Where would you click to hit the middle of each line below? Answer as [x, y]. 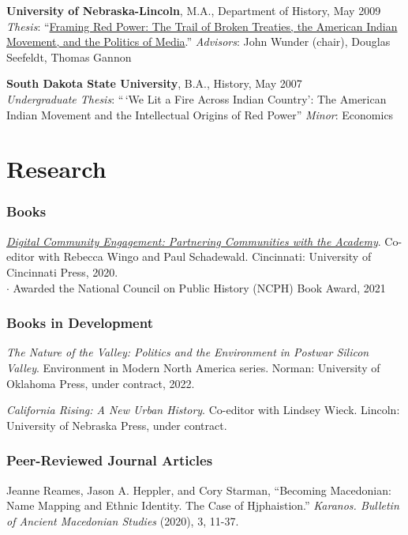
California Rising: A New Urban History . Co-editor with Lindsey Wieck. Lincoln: [203, 410]
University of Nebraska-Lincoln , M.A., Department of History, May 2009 [194, 10]
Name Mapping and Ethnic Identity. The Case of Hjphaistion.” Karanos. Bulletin [203, 505]
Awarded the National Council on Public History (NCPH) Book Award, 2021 [199, 287]
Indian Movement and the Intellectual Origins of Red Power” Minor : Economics [200, 114]
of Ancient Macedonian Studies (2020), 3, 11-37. [123, 520]
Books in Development [80, 323]
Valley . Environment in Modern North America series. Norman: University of [193, 367]
